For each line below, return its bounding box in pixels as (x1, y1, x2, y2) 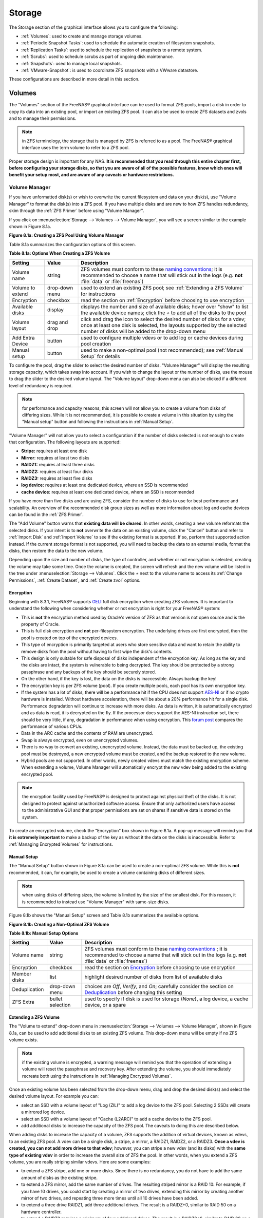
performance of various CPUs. (21, 723, 83, 729)
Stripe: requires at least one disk (21, 448, 87, 454)
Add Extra (12, 334, 35, 341)
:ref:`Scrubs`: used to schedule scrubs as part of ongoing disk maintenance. (21, 54, 174, 59)
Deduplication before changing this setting (84, 989, 182, 996)
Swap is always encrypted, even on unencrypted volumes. (21, 737, 139, 743)
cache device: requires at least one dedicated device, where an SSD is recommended (21, 489, 194, 495)
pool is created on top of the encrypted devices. (21, 635, 118, 641)
